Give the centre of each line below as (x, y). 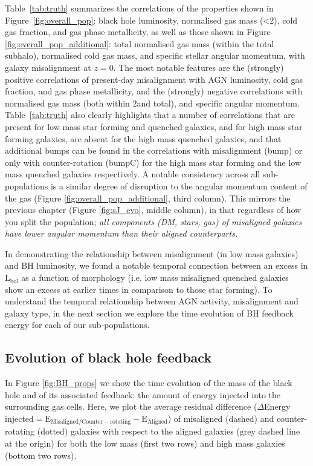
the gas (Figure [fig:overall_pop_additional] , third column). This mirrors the (148, 198)
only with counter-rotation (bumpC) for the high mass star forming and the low (153, 162)
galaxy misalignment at (48, 67)
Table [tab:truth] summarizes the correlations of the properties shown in (139, 8)
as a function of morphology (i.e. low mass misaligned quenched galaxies (155, 277)
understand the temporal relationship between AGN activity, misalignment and (152, 301)
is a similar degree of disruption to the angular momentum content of (179, 185)
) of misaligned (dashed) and (221, 418)
